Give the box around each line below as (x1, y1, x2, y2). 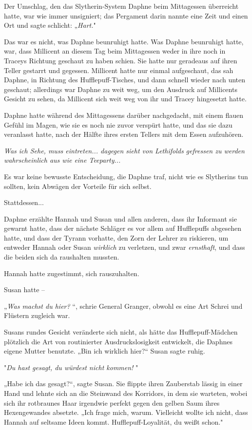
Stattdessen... (4, 197, 44, 207)
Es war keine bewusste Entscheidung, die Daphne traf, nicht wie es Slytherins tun (4, 171, 248, 181)
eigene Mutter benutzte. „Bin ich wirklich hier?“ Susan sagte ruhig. (4, 346, 205, 356)
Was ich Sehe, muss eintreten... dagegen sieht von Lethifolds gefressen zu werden (4, 145, 245, 155)
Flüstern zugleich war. (4, 310, 70, 320)
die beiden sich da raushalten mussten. (4, 252, 119, 262)
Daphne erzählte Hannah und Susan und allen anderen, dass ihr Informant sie (4, 213, 237, 224)
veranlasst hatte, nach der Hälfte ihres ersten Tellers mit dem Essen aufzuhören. (4, 129, 244, 139)
